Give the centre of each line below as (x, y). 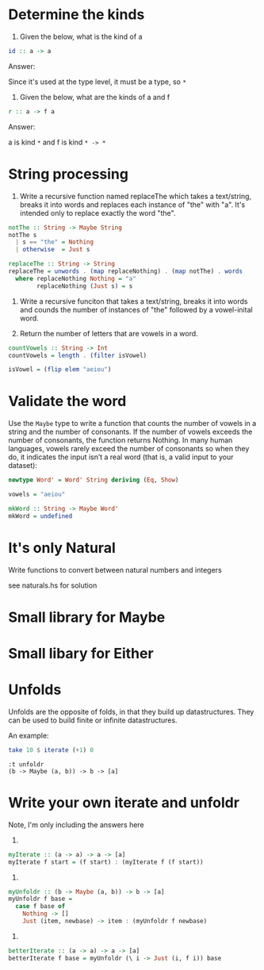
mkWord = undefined (40, 516)
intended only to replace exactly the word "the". (98, 213)
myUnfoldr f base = (40, 899)
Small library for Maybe (87, 617)
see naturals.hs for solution (53, 585)
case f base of (40, 907)
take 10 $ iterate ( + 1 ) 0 (51, 750)
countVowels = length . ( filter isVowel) (78, 355)
